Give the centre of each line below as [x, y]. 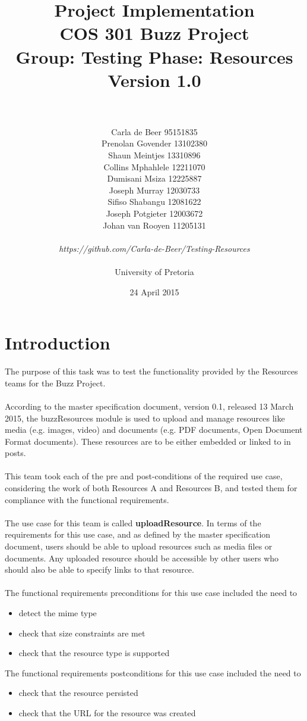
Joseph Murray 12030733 [154, 190]
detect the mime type [58, 613]
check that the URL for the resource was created [107, 712]
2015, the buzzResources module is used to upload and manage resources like [145, 418]
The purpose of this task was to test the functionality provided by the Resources [151, 371]
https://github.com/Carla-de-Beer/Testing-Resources [154, 248]
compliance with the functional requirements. [87, 499]
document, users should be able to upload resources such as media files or [139, 546]
